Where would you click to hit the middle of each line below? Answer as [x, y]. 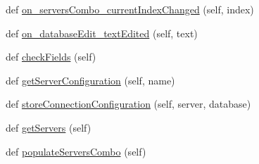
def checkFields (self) [51, 57]
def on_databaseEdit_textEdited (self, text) [102, 33]
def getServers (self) [49, 127]
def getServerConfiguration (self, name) [90, 80]
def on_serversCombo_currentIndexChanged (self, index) [130, 9]
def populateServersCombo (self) [76, 151]
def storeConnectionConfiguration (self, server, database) [128, 104]
